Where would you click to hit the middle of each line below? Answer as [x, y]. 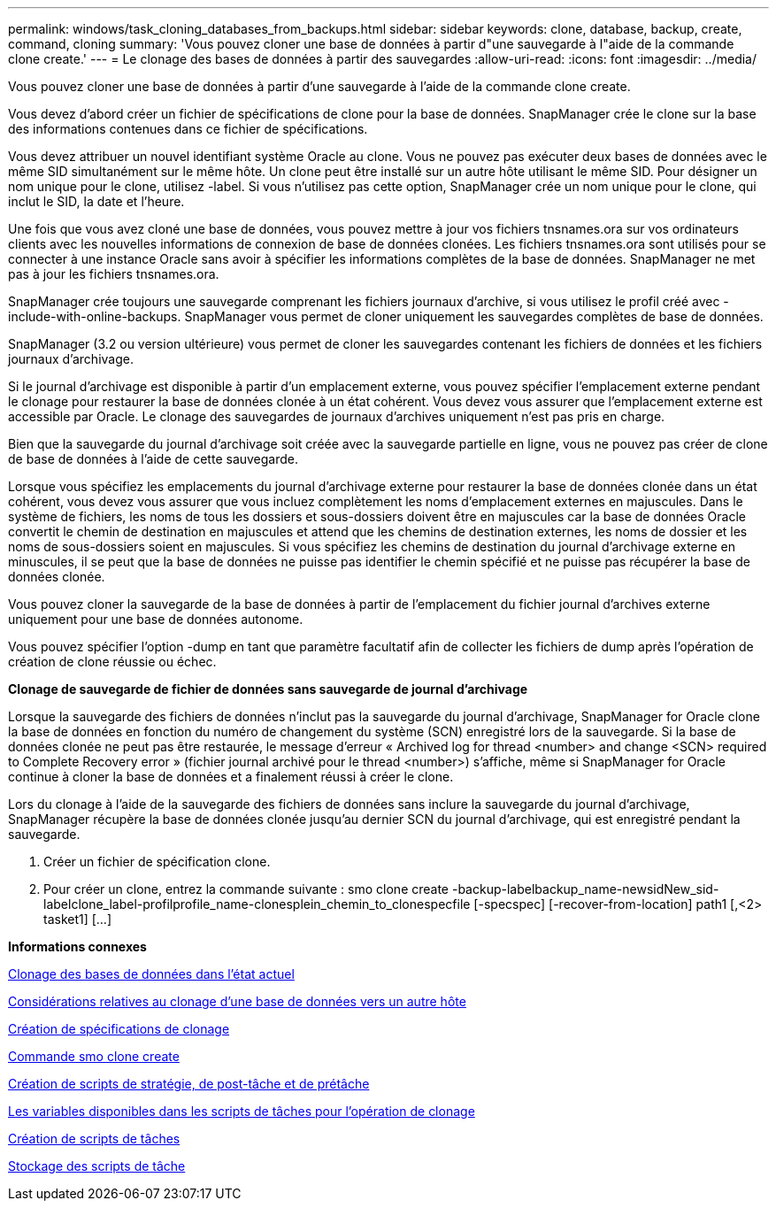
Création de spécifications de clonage [119, 1029]
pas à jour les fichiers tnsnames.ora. [114, 274]
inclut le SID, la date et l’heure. [96, 201]
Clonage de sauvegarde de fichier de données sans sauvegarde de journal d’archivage [268, 689]
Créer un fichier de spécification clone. [157, 862]
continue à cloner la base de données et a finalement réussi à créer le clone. [231, 777]
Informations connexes [77, 946]
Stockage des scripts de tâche [97, 1166]
